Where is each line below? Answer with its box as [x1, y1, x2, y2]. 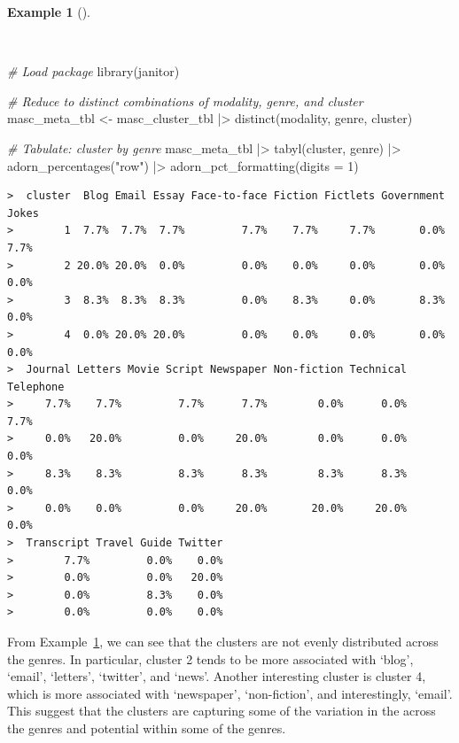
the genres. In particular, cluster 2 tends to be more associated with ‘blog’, [7, 649, 414, 668]
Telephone [7, 380, 65, 393]
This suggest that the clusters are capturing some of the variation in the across [7, 701, 436, 720]
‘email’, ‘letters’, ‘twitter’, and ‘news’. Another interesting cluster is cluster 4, [7, 667, 426, 685]
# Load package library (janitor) [7, 62, 180, 81]
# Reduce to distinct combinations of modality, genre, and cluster [7, 91, 363, 110]
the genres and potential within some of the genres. [7, 718, 286, 737]
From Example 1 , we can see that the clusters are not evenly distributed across [7, 632, 439, 650]
